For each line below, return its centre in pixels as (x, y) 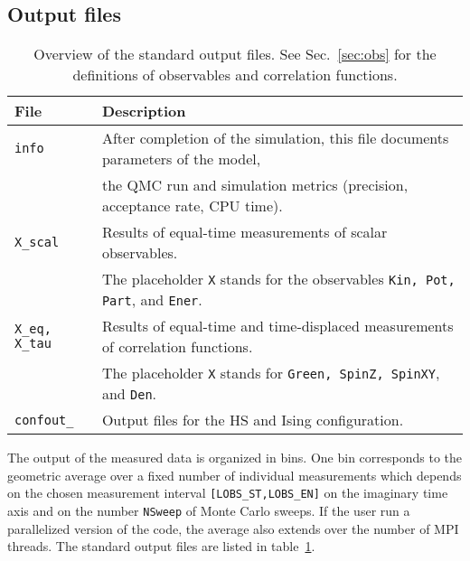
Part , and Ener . (152, 300)
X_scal (37, 243)
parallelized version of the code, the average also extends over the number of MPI (233, 528)
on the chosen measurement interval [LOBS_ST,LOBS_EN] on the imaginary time (228, 493)
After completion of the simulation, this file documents (275, 138)
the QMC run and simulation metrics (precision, (255, 185)
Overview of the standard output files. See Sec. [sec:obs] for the (235, 54)
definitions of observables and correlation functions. (235, 75)
